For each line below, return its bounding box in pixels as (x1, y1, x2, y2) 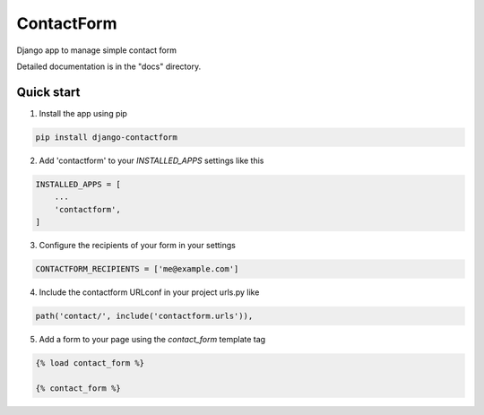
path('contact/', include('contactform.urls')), (35, 310, 254, 321)
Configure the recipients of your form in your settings (39, 239, 237, 250)
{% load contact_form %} (35, 358, 145, 367)
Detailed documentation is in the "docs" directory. (16, 61, 202, 72)
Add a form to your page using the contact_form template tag (39, 333, 266, 344)
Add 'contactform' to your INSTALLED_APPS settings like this (39, 155, 264, 166)
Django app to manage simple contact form (16, 45, 177, 56)
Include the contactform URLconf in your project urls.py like (39, 287, 260, 298)
